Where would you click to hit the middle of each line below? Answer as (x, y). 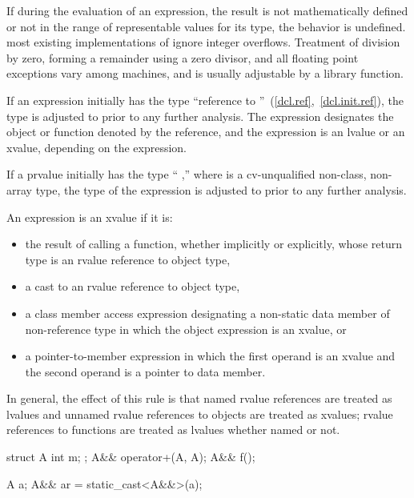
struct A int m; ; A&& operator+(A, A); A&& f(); (131, 457)
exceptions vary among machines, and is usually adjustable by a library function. (205, 73)
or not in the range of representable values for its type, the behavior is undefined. (206, 26)
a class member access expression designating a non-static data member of (207, 313)
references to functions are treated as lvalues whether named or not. (173, 430)
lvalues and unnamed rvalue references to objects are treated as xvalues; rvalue (200, 414)
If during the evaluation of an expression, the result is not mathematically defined (207, 10)
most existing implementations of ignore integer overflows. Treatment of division (203, 42)
